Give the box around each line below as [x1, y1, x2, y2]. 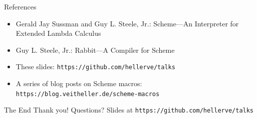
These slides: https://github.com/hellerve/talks [16, 61, 175, 72]
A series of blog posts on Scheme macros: [16, 78, 142, 89]
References [4, 1, 37, 11]
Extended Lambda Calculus [16, 28, 101, 38]
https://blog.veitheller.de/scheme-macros [16, 90, 160, 98]
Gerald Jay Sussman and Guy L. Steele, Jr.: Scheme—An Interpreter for [16, 18, 239, 28]
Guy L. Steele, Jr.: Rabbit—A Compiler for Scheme [16, 44, 175, 55]
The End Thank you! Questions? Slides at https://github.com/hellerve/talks [4, 105, 254, 115]
